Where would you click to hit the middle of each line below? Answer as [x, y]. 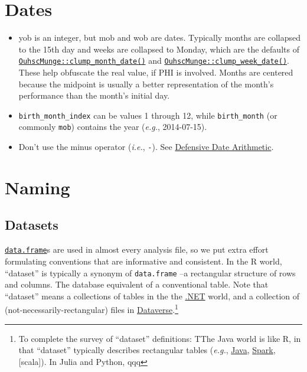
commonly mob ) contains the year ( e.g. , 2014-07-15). [113, 127]
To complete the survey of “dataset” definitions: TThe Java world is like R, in [160, 338]
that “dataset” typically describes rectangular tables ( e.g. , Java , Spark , [147, 350]
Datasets [32, 225]
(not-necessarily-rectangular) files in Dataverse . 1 [92, 309]
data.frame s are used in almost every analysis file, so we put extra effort [137, 249]
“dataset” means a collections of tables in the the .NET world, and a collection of [152, 296]
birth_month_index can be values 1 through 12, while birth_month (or [148, 115]
